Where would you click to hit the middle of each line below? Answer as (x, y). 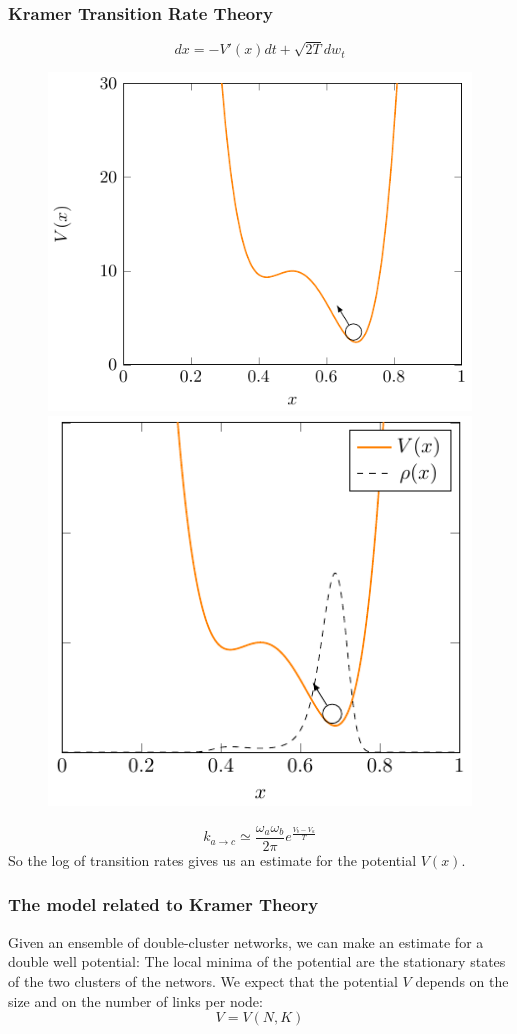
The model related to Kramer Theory (163, 904)
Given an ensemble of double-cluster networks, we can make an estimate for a (246, 941)
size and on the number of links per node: (135, 1000)
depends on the (462, 980)
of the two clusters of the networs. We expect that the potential (203, 980)
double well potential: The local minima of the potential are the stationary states (257, 961)
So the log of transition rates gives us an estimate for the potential (212, 859)
